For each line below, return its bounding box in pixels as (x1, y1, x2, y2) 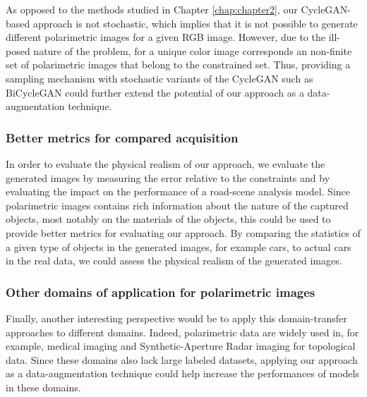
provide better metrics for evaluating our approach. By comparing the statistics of (6, 225, 361, 240)
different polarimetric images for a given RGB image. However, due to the (6, 30, 325, 44)
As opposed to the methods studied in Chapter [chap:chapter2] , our (6, 2, 298, 16)
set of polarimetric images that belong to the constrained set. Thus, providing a (6, 57, 351, 72)
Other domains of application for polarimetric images (6, 283, 315, 300)
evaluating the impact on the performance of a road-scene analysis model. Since (6, 184, 350, 199)
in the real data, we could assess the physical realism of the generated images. (6, 253, 342, 268)
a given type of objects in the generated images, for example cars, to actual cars (6, 239, 351, 254)
